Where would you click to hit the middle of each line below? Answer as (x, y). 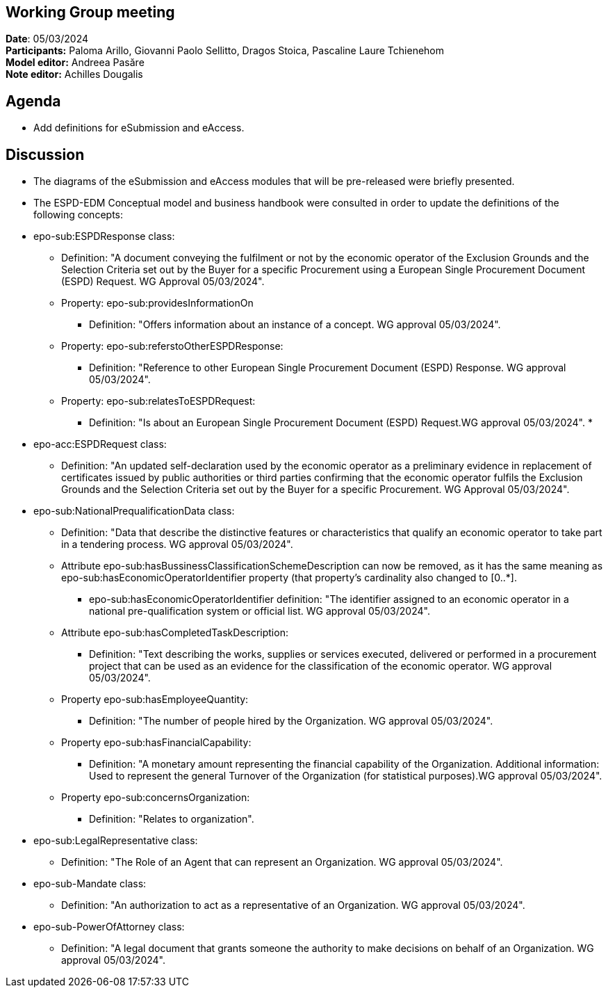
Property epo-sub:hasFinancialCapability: (156, 743)
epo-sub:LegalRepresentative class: (116, 841)
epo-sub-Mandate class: (90, 884)
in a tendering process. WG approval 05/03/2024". (177, 544)
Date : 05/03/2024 (47, 39)
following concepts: (78, 215)
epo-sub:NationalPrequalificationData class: (134, 511)
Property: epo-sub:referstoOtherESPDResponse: (172, 346)
